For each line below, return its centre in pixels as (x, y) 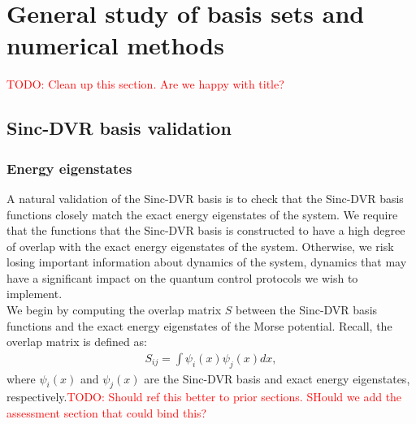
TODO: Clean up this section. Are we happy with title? (145, 84)
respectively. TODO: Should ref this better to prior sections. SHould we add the (204, 397)
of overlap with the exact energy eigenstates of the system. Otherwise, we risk (200, 246)
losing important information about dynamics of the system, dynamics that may (207, 262)
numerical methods (115, 45)
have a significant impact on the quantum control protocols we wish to (182, 277)
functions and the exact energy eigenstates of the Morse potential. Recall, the (199, 325)
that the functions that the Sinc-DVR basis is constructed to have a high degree (206, 230)
